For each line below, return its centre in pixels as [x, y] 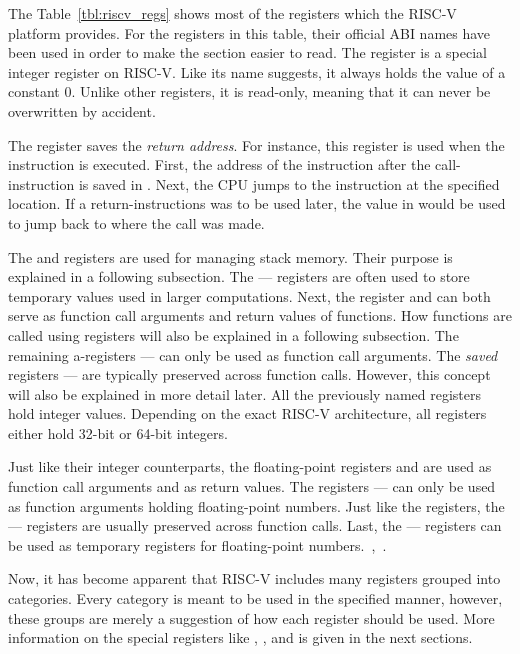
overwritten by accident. [82, 110]
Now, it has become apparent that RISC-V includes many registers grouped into [254, 578]
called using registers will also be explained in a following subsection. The [233, 334]
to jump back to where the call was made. [136, 222]
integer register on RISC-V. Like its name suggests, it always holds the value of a [257, 71]
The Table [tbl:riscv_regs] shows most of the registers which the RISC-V [232, 13]
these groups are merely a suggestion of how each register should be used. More [251, 617]
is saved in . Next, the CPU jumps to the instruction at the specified [289, 183]
